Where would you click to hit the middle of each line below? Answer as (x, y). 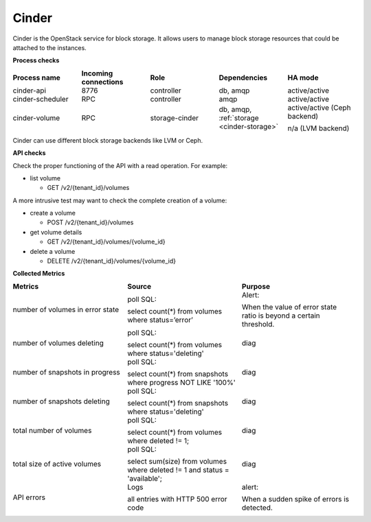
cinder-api (29, 91)
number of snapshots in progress (66, 372)
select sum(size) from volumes (177, 461)
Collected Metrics (39, 274)
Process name (37, 78)
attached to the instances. (50, 47)
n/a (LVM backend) (318, 128)
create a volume (53, 213)
